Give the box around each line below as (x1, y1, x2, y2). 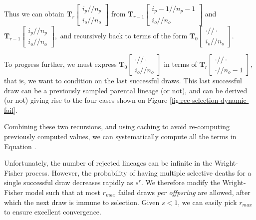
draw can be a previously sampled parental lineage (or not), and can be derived (4, 85, 248, 95)
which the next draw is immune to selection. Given (4, 197, 160, 207)
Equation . (4, 141, 36, 151)
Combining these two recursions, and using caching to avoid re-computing (4, 121, 230, 132)
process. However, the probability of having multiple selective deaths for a (25, 167, 252, 178)
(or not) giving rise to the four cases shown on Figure (4, 95, 168, 105)
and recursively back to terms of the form (60, 30, 188, 40)
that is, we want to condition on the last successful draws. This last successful (4, 75, 242, 86)
